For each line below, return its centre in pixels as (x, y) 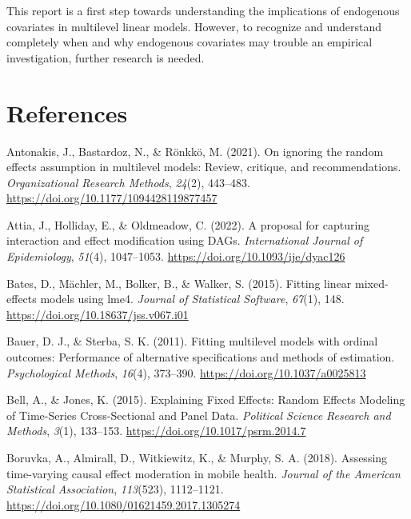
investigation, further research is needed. (106, 57)
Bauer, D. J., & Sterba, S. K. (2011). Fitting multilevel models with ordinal (192, 341)
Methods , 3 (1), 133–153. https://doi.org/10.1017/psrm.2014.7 (156, 431)
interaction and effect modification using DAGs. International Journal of (185, 240)
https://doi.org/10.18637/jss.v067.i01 (98, 314)
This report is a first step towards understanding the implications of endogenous (203, 10)
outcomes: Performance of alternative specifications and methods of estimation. (201, 357)
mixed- (372, 283)
